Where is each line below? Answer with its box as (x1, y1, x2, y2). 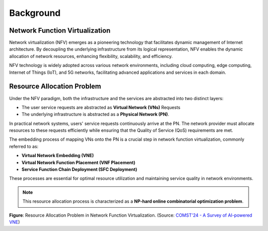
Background (9, 7, 61, 18)
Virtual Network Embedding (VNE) (21, 153, 94, 159)
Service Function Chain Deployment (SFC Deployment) (21, 167, 137, 173)
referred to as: (9, 143, 39, 149)
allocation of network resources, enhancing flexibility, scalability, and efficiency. (9, 53, 173, 59)
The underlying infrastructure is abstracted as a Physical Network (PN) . (21, 112, 170, 117)
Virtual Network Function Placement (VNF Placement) (21, 159, 135, 166)
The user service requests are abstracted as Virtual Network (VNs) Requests (21, 104, 181, 110)
